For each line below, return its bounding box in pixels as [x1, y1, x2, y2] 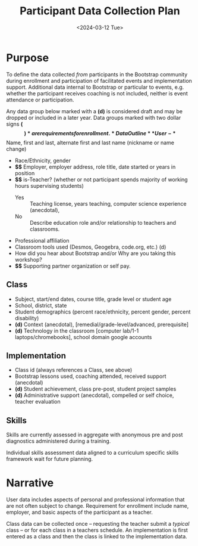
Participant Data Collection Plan [20, 4, 180, 18]
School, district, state [14, 302, 67, 309]
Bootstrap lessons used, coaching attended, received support [14, 373, 166, 380]
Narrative [6, 476, 54, 490]
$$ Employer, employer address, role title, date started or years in [14, 163, 176, 170]
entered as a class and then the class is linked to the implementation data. [6, 533, 187, 540]
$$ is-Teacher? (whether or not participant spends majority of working [14, 176, 188, 183]
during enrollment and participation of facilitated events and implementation [6, 77, 192, 84]
